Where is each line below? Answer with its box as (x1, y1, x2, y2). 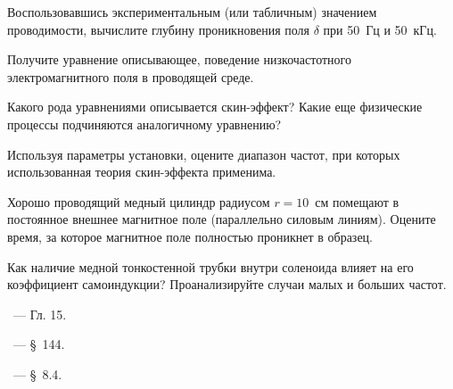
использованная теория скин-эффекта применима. (7, 162, 276, 181)
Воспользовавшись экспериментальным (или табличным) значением (7, 3, 377, 21)
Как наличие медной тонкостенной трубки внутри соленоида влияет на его (7, 257, 414, 276)
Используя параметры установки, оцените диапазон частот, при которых (7, 145, 400, 163)
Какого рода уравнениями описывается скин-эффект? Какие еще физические (7, 97, 423, 116)
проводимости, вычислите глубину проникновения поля (7, 20, 309, 38)
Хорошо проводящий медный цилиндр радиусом (7, 192, 270, 211)
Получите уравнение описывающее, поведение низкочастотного (7, 50, 352, 69)
